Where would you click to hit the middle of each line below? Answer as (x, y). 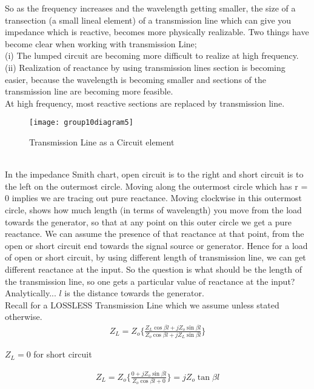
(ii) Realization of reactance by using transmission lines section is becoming (145, 67)
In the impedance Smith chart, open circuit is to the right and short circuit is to (154, 174)
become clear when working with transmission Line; (101, 43)
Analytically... (31, 293)
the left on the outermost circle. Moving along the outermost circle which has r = (156, 186)
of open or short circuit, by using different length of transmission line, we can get (155, 257)
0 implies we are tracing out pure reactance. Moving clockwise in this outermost (154, 198)
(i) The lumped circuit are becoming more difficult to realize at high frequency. (152, 55)
